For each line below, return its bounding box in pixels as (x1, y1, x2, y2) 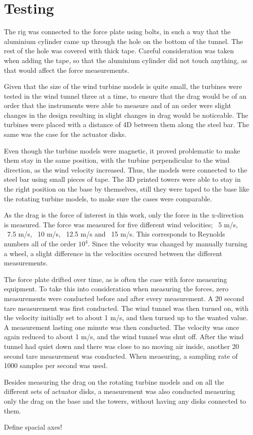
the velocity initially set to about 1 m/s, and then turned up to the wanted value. (4, 312, 248, 323)
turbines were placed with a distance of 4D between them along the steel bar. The (4, 119, 249, 130)
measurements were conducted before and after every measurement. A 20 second (4, 293, 244, 303)
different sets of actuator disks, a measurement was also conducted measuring (4, 386, 235, 396)
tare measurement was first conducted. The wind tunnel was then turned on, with (4, 303, 249, 313)
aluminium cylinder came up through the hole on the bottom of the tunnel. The (4, 36, 243, 46)
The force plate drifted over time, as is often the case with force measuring (4, 274, 227, 284)
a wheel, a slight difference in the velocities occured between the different (4, 248, 222, 258)
